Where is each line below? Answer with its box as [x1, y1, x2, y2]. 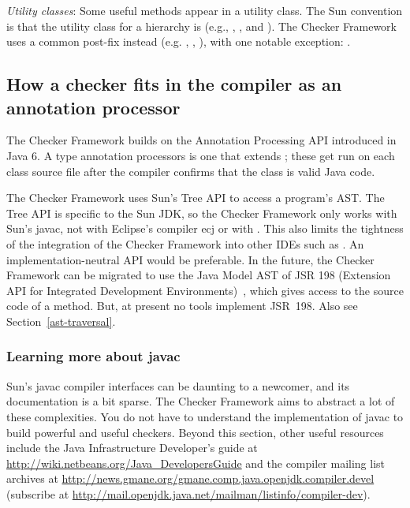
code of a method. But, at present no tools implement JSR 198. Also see [6, 297, 358, 314]
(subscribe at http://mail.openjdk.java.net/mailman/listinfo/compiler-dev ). [6, 485, 371, 502]
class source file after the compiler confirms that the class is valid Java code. [6, 162, 375, 179]
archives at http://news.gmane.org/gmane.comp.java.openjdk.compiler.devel [6, 470, 375, 487]
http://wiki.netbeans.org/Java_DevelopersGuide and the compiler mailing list [6, 454, 385, 471]
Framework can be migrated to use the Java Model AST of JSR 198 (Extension [6, 267, 391, 283]
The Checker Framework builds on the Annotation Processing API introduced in [6, 132, 397, 148]
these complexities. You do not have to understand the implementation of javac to [6, 408, 404, 424]
